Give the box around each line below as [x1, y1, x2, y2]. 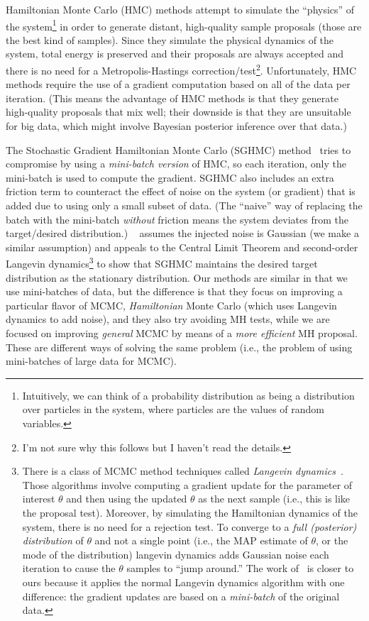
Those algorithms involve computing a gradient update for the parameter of [22, 477, 353, 492]
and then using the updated [66, 491, 187, 506]
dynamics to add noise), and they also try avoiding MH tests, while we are [6, 312, 330, 326]
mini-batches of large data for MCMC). [6, 353, 177, 368]
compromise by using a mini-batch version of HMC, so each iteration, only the [6, 156, 346, 171]
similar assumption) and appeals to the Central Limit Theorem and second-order [6, 239, 358, 254]
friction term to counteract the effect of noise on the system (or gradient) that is [6, 184, 356, 199]
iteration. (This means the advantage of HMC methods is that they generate [6, 90, 338, 105]
